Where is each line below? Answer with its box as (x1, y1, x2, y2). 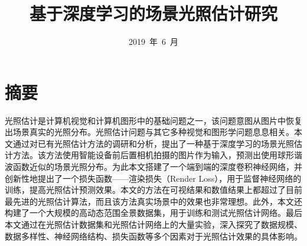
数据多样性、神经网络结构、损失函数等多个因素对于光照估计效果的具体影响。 (5, 229, 302, 242)
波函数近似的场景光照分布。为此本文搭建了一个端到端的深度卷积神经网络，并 (5, 160, 302, 173)
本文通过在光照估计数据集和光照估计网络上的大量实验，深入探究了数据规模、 (5, 218, 302, 230)
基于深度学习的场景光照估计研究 (29, 1, 277, 25)
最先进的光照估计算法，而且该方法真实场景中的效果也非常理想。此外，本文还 (5, 195, 302, 207)
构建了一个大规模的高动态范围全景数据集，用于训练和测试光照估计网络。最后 (5, 206, 302, 219)
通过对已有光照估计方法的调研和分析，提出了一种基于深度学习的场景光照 (12, 137, 294, 149)
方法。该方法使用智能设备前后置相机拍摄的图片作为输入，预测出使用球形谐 (12, 149, 302, 161)
